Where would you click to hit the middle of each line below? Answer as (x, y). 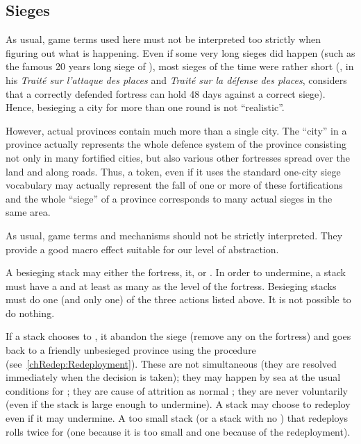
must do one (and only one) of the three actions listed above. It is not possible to (178, 299)
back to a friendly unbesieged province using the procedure (131, 350)
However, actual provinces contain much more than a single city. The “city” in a (176, 130)
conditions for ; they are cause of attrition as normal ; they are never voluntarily (177, 390)
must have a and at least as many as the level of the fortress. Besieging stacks (171, 285)
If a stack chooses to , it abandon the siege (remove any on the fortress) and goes (178, 336)
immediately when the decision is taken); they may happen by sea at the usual (173, 377)
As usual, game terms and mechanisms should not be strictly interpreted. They (174, 235)
